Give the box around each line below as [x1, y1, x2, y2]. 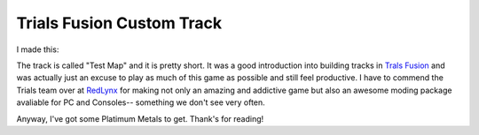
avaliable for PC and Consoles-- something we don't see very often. [16, 97, 265, 108]
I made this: [16, 44, 59, 55]
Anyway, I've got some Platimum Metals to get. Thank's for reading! [16, 113, 264, 124]
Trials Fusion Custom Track [16, 13, 223, 33]
